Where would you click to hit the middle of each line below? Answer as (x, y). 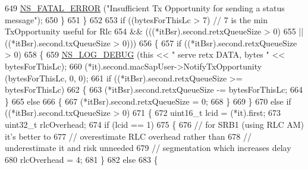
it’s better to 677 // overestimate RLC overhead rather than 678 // (128, 136)
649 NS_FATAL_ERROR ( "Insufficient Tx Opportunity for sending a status (145, 8)
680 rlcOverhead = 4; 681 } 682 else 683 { (81, 159)
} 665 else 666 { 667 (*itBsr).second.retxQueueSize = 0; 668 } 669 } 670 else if (148, 101)
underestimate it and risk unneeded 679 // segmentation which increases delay (148, 148)
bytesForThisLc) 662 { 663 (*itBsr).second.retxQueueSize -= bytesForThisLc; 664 (154, 89)
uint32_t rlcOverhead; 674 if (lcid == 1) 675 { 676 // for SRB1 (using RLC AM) (155, 124)
